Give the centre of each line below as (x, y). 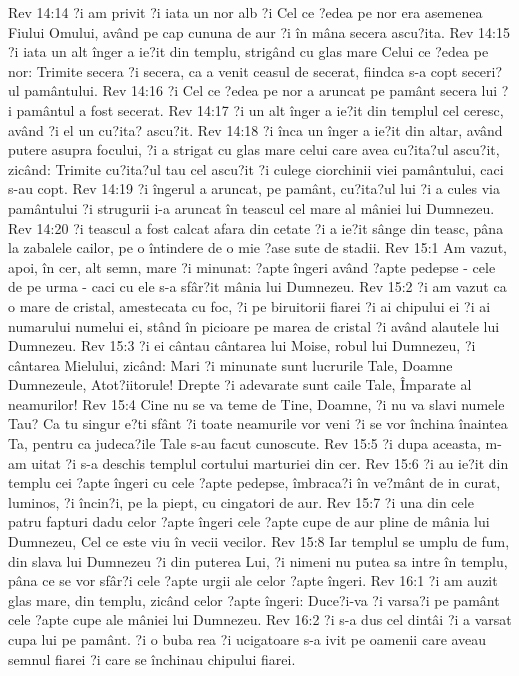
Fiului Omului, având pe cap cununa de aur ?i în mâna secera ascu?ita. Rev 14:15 (259, 31)
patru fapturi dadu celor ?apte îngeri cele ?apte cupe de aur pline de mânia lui (249, 521)
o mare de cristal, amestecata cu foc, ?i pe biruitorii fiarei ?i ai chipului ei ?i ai (249, 305)
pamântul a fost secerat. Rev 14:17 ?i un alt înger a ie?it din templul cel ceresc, (260, 109)
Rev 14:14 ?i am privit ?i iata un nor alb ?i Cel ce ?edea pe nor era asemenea (245, 12)
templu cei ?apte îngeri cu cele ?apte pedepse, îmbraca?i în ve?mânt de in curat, (254, 482)
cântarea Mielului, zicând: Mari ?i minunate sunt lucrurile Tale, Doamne (230, 364)
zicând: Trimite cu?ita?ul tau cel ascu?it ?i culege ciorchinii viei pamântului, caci (256, 168)
